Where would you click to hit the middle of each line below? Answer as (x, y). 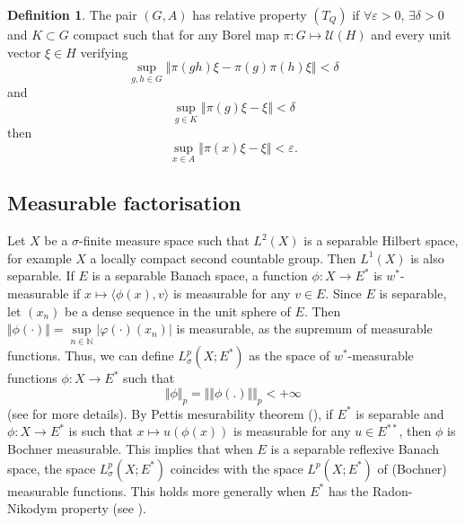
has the (348, 490)
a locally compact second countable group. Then (223, 258)
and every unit (411, 34)
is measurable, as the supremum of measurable (304, 329)
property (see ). (104, 508)
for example (39, 258)
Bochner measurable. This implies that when (130, 449)
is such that (101, 431)
